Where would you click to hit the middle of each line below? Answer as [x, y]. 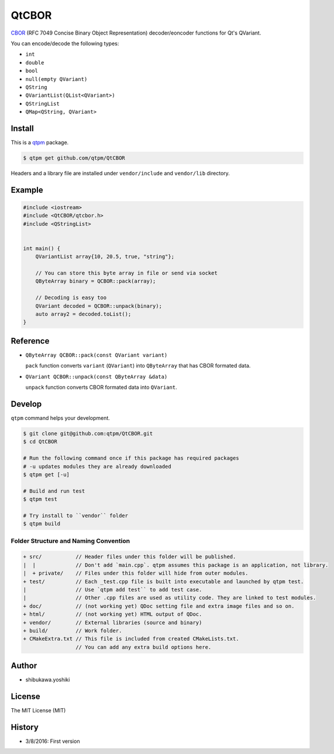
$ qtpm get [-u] [47, 474]
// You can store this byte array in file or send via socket [126, 273]
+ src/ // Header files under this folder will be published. [130, 557]
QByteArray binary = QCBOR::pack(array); [96, 281]
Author [24, 666]
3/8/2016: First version [53, 741]
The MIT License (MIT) [38, 711]
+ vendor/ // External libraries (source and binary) [113, 622]
